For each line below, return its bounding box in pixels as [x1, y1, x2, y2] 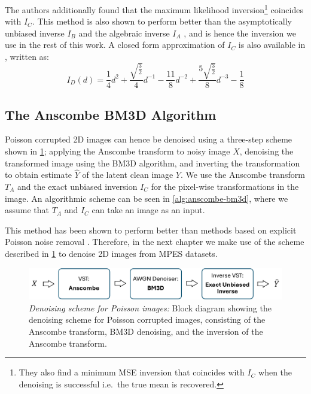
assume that [5, 204, 50, 216]
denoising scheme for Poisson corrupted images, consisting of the [29, 313, 266, 326]
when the [258, 366, 292, 378]
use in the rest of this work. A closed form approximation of [5, 38, 225, 51]
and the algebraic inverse [78, 26, 170, 39]
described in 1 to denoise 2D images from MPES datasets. [5, 247, 218, 259]
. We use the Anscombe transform [181, 168, 305, 181]
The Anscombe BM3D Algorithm [5, 105, 217, 123]
